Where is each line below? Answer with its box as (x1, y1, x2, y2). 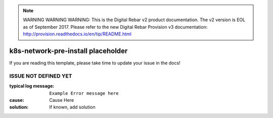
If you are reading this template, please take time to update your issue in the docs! (9, 60, 180, 66)
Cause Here (49, 97, 74, 103)
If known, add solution (49, 104, 96, 110)
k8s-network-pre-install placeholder (9, 46, 128, 55)
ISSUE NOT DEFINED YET (9, 72, 73, 79)
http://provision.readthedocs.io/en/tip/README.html (23, 31, 131, 37)
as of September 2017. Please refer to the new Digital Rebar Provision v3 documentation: (23, 24, 208, 30)
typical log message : (9, 83, 55, 89)
